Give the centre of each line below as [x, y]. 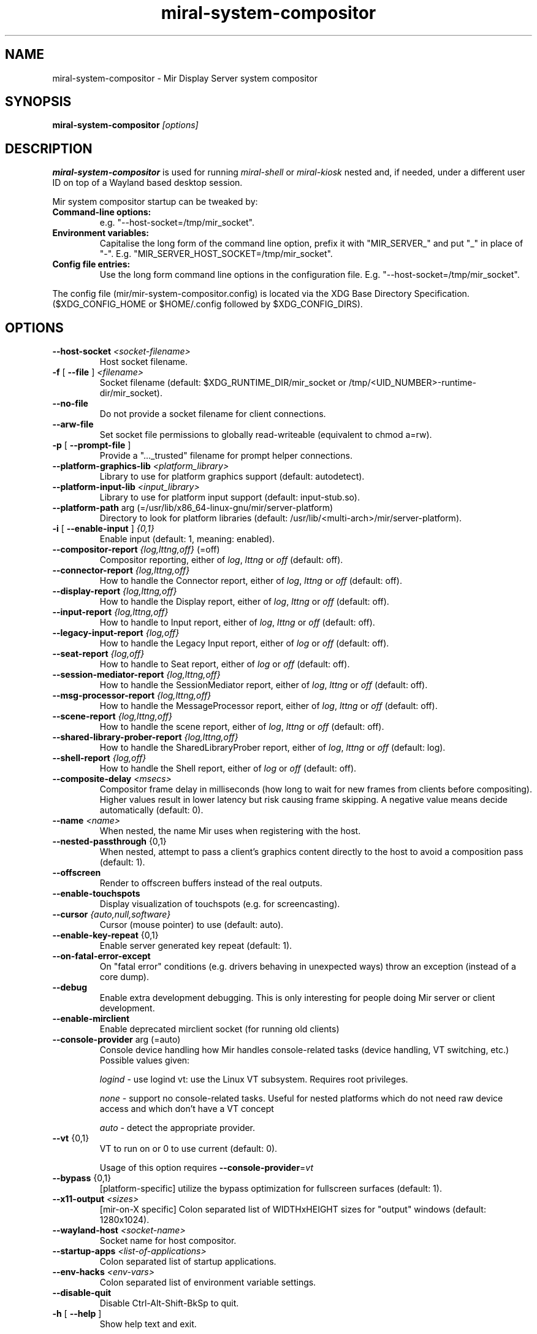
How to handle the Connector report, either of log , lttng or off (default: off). [251, 581]
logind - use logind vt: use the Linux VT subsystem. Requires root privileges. [254, 1079]
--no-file [70, 404]
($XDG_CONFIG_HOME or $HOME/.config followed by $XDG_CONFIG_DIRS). [208, 304]
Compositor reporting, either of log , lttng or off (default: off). [221, 560]
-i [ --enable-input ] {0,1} [103, 529]
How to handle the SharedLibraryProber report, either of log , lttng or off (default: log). [272, 748]
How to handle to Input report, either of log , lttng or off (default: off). [237, 623]
